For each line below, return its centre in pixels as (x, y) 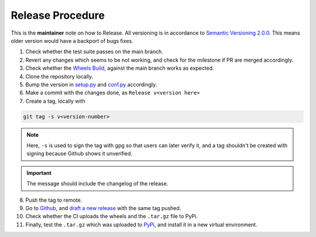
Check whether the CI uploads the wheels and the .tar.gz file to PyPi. (112, 216)
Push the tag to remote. (54, 200)
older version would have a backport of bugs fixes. (72, 40)
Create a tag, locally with (55, 101)
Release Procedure (58, 15)
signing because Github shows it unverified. (80, 154)
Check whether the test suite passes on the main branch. (94, 52)
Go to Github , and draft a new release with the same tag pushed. (103, 208)
